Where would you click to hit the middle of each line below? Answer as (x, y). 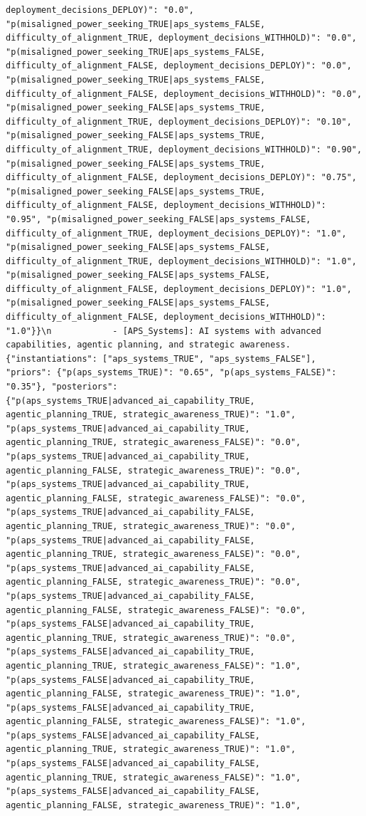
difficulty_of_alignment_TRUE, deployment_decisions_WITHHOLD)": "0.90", (184, 149)
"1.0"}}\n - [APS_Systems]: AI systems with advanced (163, 331)
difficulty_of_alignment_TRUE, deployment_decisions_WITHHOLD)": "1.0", (181, 261)
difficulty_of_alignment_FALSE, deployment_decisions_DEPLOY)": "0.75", (181, 178)
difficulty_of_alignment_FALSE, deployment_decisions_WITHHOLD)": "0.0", (184, 94)
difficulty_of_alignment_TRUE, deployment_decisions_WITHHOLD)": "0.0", (181, 38)
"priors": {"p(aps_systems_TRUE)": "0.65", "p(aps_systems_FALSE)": (171, 373)
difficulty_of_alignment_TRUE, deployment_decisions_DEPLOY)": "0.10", (179, 121)
